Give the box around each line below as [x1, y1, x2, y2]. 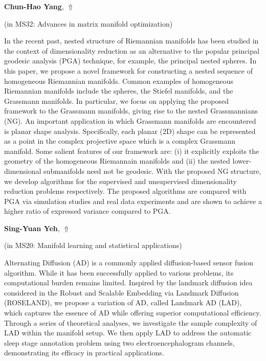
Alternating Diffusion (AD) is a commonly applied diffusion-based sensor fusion [4, 257, 254, 268]
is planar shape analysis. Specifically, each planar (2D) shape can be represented [4, 125, 256, 136]
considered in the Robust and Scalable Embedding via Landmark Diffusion [4, 287, 239, 298]
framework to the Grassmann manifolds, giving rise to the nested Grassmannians [4, 105, 258, 116]
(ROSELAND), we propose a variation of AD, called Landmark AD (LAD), [4, 297, 242, 308]
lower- [232, 155, 252, 166]
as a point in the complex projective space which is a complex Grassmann [4, 136, 236, 146]
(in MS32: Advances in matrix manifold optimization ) [4, 18, 173, 29]
